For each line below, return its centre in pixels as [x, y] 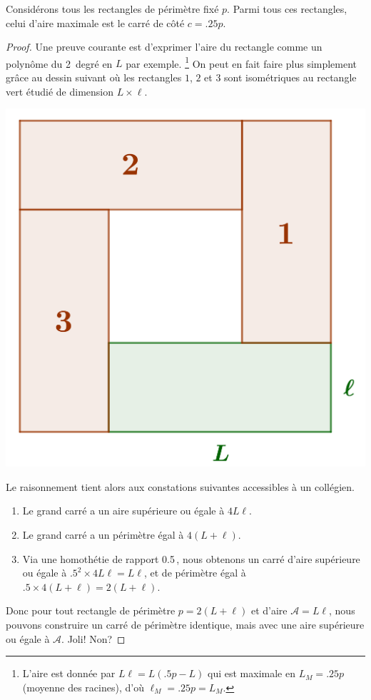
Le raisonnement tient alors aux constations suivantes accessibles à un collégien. [180, 486]
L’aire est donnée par [69, 673]
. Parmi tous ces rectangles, [287, 9]
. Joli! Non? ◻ [93, 638]
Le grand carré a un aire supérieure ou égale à [123, 511]
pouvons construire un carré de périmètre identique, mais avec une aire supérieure [185, 624]
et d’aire [269, 610]
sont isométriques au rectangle [290, 77]
